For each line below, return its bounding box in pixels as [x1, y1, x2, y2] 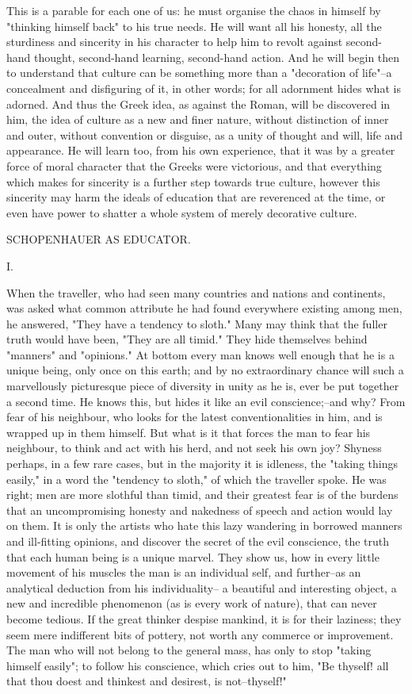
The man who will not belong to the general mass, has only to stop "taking [6, 642, 372, 658]
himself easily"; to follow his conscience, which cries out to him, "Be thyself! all [6, 657, 389, 673]
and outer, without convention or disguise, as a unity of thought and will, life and [6, 126, 403, 143]
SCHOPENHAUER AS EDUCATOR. [6, 231, 191, 247]
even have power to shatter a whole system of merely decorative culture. [6, 204, 357, 220]
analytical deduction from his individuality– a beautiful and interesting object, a [6, 579, 397, 596]
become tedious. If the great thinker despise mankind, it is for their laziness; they [6, 610, 402, 627]
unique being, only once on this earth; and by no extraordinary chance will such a [6, 362, 404, 378]
